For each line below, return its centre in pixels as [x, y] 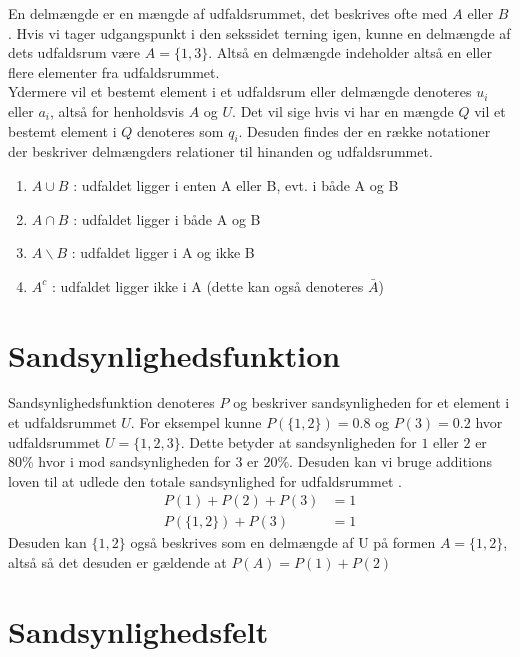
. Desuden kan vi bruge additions [391, 461]
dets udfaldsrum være [74, 52]
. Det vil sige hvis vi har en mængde [343, 110]
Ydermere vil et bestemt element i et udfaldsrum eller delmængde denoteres [240, 91]
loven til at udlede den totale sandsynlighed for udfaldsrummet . [205, 480]
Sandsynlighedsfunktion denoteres [111, 402]
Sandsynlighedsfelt [138, 630]
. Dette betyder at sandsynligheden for [298, 441]
